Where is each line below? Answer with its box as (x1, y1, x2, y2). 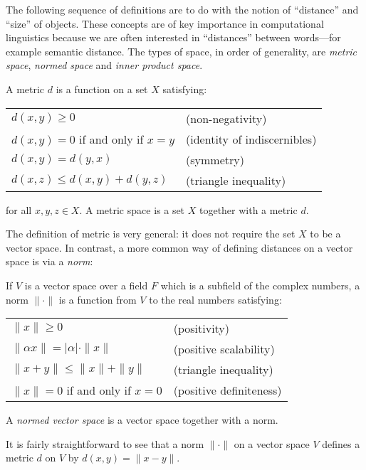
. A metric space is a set (79, 202, 185, 217)
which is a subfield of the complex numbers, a (160, 277, 360, 292)
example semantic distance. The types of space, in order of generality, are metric (6, 43, 357, 58)
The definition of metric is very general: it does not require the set (6, 226, 296, 241)
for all (6, 202, 32, 217)
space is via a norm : (6, 254, 93, 269)
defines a (322, 436, 360, 451)
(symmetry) (186, 151, 244, 168)
